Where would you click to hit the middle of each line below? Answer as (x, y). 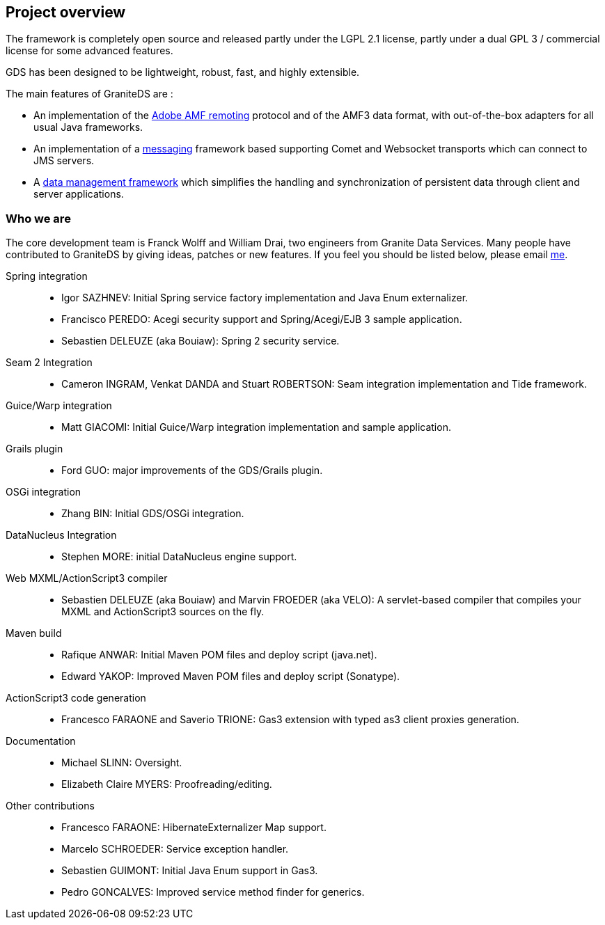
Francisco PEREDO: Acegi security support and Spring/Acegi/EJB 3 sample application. (262, 319)
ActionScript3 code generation (76, 698)
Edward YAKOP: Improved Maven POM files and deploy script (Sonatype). (231, 677)
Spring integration (47, 276)
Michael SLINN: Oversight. (122, 763)
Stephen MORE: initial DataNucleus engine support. (179, 557)
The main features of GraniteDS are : (89, 94)
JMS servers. (64, 161)
